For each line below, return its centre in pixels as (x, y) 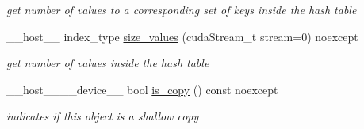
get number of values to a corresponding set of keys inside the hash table (182, 9)
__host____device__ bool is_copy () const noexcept (142, 89)
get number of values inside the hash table (108, 63)
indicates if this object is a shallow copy (103, 116)
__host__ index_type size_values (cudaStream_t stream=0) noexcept (182, 36)
